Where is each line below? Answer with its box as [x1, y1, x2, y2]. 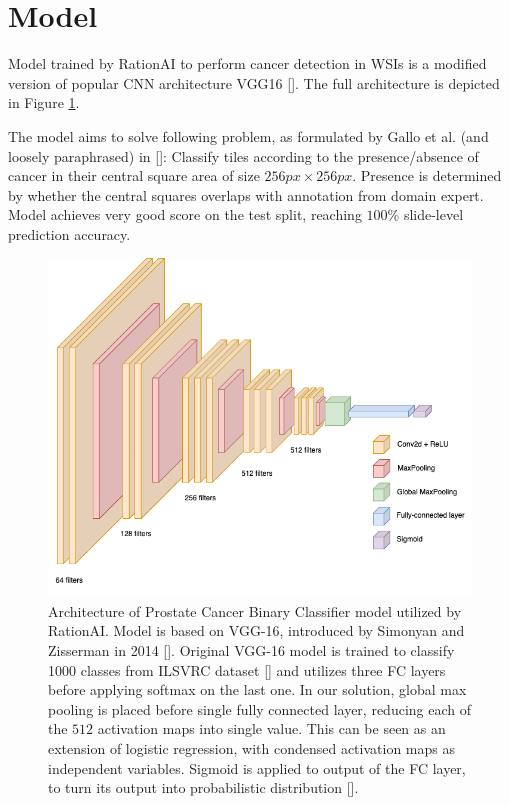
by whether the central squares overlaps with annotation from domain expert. [8, 184, 484, 205]
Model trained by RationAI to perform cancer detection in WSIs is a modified [8, 53, 487, 74]
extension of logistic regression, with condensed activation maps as [48, 737, 455, 758]
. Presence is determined [352, 165, 502, 186]
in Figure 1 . [8, 92, 80, 113]
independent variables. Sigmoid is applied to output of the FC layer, [48, 757, 466, 778]
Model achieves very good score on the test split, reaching [8, 204, 362, 225]
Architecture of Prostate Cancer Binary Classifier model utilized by [48, 600, 462, 621]
